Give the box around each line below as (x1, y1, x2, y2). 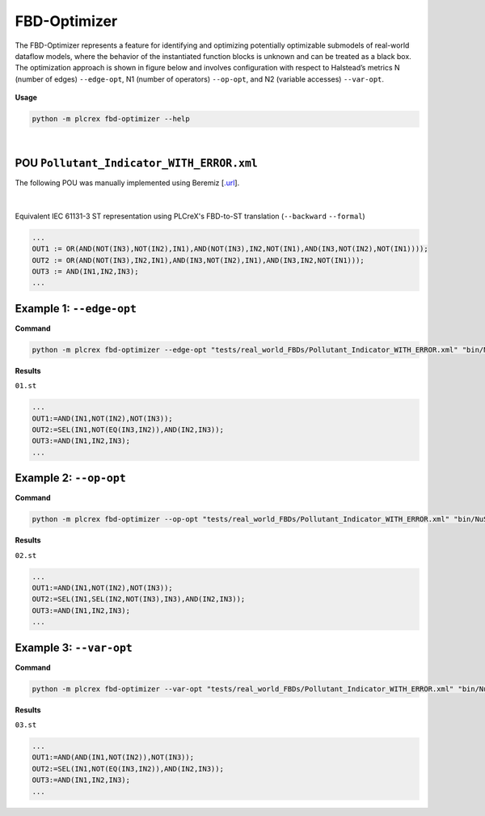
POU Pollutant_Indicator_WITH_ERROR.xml (15, 156, 259, 170)
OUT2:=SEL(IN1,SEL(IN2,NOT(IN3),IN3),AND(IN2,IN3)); (32, 594, 246, 604)
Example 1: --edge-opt (15, 302, 137, 315)
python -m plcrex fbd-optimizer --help (32, 114, 190, 124)
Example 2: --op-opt (15, 471, 127, 485)
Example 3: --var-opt (15, 641, 133, 654)
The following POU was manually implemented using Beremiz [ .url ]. (15, 178, 240, 188)
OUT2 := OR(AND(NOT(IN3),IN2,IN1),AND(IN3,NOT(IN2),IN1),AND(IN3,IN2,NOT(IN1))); (32, 256, 365, 264)
